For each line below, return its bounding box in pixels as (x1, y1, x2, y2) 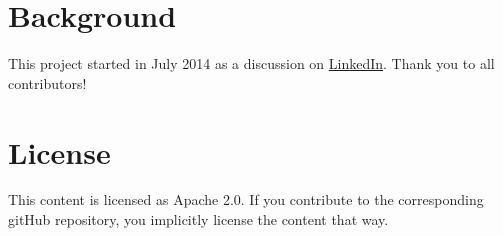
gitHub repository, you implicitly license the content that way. (8, 209, 389, 230)
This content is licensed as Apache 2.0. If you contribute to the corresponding (8, 189, 484, 210)
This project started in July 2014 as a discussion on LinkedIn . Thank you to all (8, 53, 495, 74)
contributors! (8, 72, 87, 93)
